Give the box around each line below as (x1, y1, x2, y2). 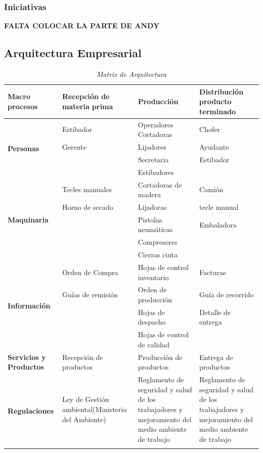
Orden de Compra (62, 266, 118, 277)
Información (8, 300, 51, 311)
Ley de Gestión (62, 394, 109, 404)
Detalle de (199, 306, 231, 317)
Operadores (138, 119, 173, 129)
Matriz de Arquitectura (96, 69, 167, 79)
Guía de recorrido (199, 289, 254, 300)
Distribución (199, 86, 244, 97)
